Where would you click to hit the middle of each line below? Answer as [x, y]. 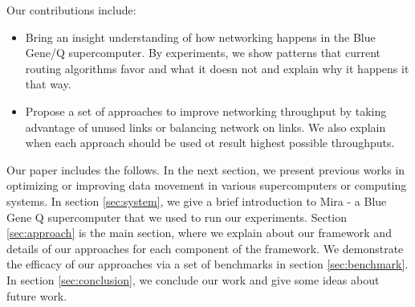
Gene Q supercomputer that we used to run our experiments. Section [177, 217]
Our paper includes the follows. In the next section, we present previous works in [206, 169]
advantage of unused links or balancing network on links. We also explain [205, 127]
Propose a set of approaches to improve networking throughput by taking [206, 111]
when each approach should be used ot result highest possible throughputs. [210, 143]
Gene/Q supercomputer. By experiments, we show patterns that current [203, 53]
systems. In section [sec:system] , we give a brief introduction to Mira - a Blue [197, 201]
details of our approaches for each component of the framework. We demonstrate [205, 248]
